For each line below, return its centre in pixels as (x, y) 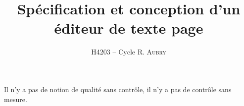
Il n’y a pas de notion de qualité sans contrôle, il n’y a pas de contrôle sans (118, 89)
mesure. (16, 99)
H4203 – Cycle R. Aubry (129, 52)
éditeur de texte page (129, 28)
